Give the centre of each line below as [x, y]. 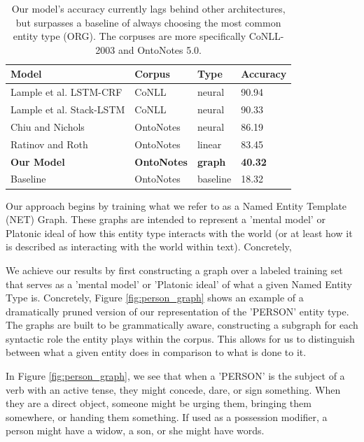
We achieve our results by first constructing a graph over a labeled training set [174, 270]
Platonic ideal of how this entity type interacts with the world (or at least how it [179, 233]
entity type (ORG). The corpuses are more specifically [129, 36]
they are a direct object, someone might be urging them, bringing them [159, 403]
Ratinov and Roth [49, 144]
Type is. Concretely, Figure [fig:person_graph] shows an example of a [155, 298]
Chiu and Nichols [48, 126]
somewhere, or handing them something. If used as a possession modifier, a [167, 416]
